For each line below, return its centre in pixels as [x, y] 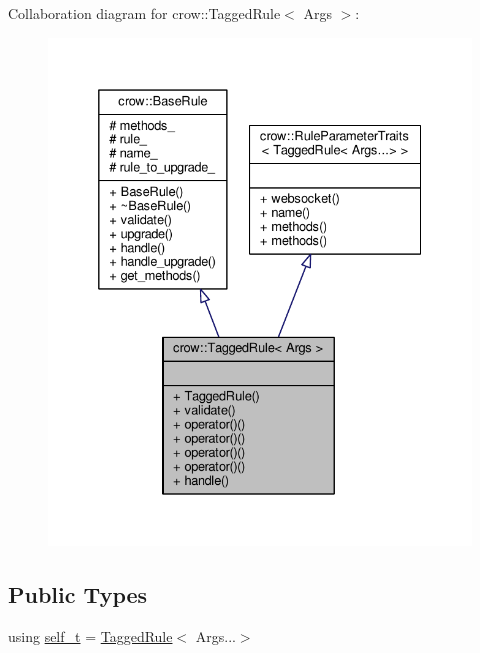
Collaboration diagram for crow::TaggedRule [144, 13]
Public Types [78, 594]
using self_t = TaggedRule [90, 635]
